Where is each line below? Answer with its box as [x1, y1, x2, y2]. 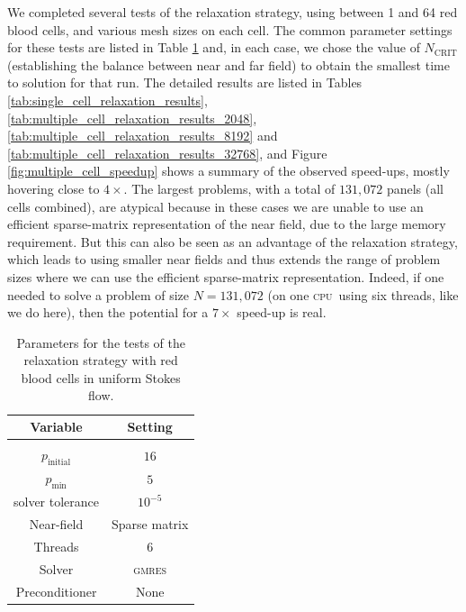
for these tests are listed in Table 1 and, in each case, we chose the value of [7, 38, 420, 57]
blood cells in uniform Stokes [21, 368, 181, 387]
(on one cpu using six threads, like [267, 285, 459, 304]
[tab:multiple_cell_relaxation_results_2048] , [7, 108, 257, 127]
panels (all [386, 178, 444, 197]
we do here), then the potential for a [7, 303, 209, 322]
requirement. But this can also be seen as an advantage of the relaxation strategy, [7, 232, 458, 251]
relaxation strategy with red [23, 351, 178, 370]
